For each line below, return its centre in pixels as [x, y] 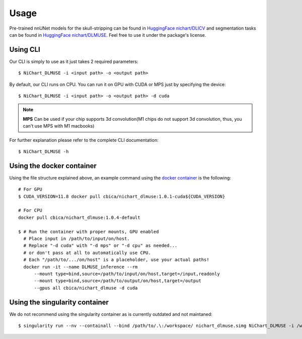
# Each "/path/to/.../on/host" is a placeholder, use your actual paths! [116, 260]
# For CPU [30, 210]
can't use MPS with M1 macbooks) [59, 126]
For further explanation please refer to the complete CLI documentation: [84, 140]
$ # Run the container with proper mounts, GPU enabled [89, 232]
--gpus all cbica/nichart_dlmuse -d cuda [86, 288]
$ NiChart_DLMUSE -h [44, 151]
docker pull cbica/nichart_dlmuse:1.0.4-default [79, 217]
